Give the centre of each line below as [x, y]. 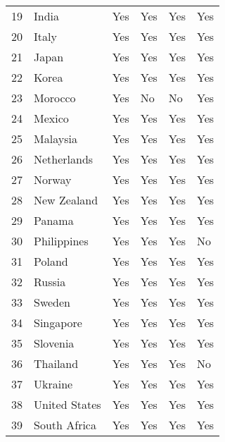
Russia [50, 282]
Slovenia [54, 343]
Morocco [55, 98]
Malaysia [56, 139]
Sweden [52, 302]
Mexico [51, 118]
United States [67, 404]
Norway [53, 179]
